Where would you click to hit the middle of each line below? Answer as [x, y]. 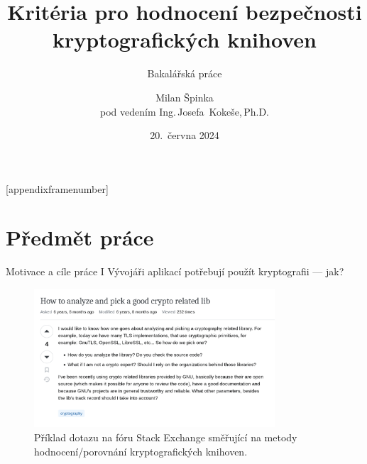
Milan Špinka [185, 97]
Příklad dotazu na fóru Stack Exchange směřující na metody [166, 437]
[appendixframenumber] [57, 188]
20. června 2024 [185, 135]
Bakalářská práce [185, 73]
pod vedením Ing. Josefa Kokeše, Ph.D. [185, 111]
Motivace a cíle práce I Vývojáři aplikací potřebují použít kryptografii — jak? [175, 271]
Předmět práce [80, 237]
